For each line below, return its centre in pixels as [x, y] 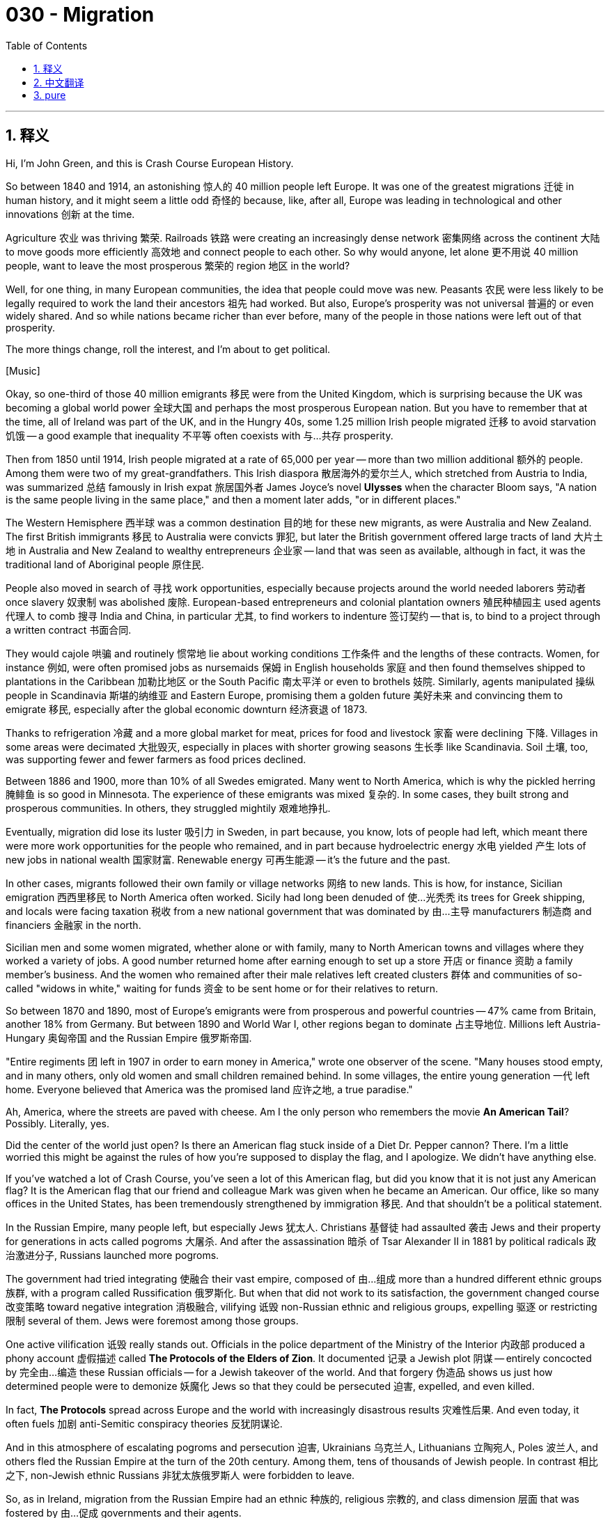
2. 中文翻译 [59, 82]
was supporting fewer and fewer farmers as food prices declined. [156, 759]
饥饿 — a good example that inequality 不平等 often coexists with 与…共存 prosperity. [200, 435]
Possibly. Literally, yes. [57, 1123]
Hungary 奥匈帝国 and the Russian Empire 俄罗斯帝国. [129, 1038]
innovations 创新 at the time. [70, 214]
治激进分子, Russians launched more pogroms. [112, 1255]
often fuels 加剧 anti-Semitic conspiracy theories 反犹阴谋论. [144, 1423]
